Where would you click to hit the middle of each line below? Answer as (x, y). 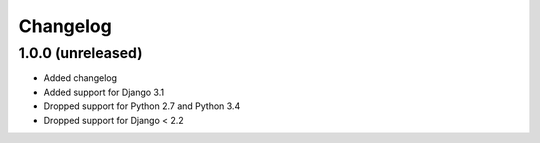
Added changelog (80, 78)
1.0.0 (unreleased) (80, 53)
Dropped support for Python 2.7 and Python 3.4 (142, 106)
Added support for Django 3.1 (104, 92)
